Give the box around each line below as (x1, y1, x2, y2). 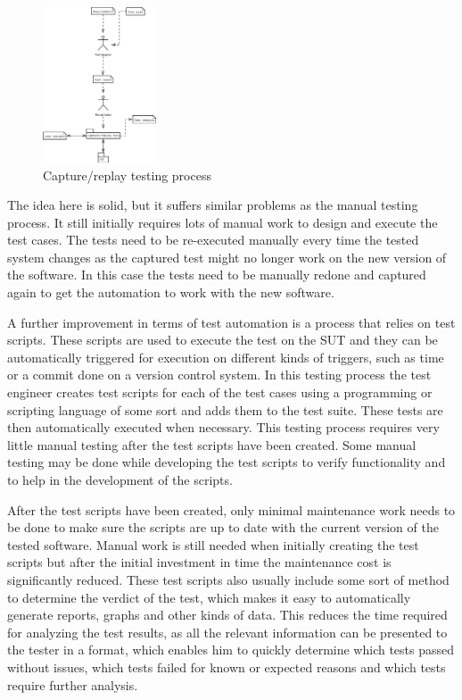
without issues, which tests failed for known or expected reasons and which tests (7, 657, 446, 676)
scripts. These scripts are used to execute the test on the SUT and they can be (7, 330, 438, 349)
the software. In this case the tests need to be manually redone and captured (7, 265, 426, 284)
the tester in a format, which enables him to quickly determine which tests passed (7, 640, 455, 659)
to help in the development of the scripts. (7, 471, 233, 489)
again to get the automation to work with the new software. (7, 283, 334, 302)
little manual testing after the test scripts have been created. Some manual (7, 435, 417, 454)
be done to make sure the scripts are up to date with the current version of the (7, 518, 439, 537)
